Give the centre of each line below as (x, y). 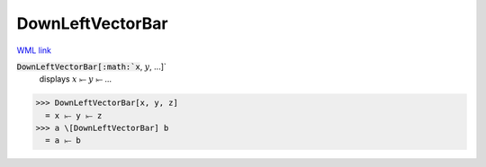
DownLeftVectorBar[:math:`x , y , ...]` (91, 66)
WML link (34, 50)
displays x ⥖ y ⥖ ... (76, 79)
